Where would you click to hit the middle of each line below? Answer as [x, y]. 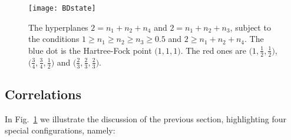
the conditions [54, 39]
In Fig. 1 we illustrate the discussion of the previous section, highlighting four [145, 118]
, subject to [250, 27]
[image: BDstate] [62, 8]
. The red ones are [213, 50]
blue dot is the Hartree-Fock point [90, 50]
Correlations [43, 94]
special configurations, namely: [60, 130]
